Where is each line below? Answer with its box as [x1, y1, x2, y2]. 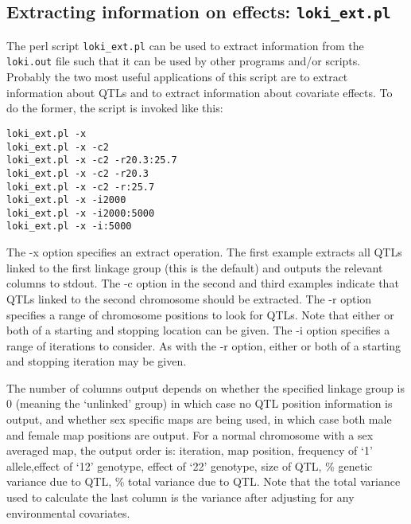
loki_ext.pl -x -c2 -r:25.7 [6, 181, 155, 193]
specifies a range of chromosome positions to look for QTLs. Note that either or [6, 306, 394, 323]
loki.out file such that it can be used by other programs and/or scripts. [6, 53, 361, 69]
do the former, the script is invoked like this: [6, 100, 223, 116]
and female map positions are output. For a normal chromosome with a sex [6, 426, 374, 443]
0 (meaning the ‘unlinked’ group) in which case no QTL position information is [6, 395, 393, 412]
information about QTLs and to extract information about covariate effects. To [6, 84, 393, 100]
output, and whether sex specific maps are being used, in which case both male [6, 411, 392, 428]
